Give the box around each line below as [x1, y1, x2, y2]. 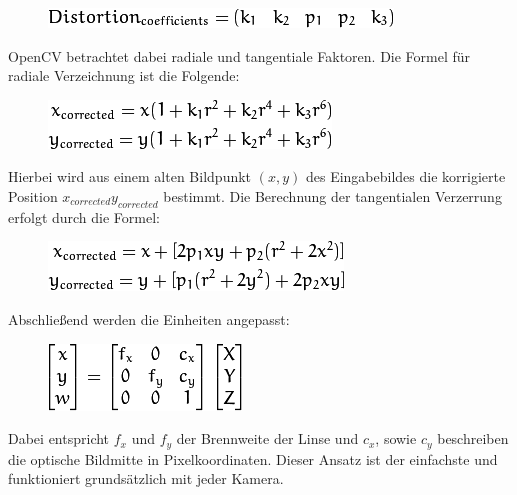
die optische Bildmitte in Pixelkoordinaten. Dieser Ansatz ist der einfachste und [8, 448, 498, 469]
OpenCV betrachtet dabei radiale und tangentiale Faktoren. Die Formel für [8, 45, 471, 66]
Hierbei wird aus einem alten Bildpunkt [8, 166, 252, 187]
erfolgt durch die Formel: [8, 206, 160, 227]
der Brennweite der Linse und [176, 428, 359, 449]
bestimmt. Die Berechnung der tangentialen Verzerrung [163, 185, 502, 206]
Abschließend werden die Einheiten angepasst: [8, 308, 290, 329]
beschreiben [437, 428, 509, 449]
